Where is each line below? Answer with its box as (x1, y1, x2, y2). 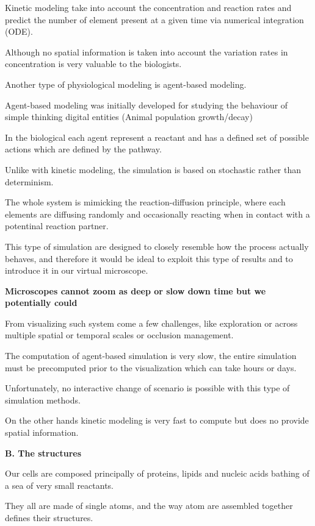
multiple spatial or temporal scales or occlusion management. (5, 329, 234, 341)
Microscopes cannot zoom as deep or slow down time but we (5, 284, 266, 297)
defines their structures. (5, 511, 93, 524)
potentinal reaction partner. (5, 219, 109, 232)
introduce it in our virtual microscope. (5, 264, 148, 277)
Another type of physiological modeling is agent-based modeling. (5, 77, 247, 90)
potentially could (5, 296, 78, 309)
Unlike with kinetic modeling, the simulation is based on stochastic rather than (5, 163, 302, 176)
